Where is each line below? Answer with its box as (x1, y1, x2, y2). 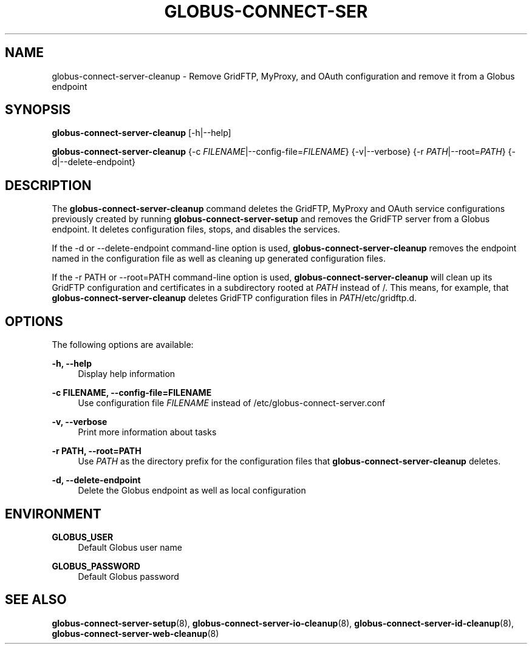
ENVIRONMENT (5, 506, 101, 522)
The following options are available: (52, 339, 194, 350)
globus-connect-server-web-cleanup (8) (52, 628, 219, 639)
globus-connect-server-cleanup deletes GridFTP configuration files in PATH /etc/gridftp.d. (52, 293, 417, 304)
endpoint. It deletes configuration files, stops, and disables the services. (52, 224, 340, 235)
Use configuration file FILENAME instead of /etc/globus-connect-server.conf (78, 398, 386, 409)
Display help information (78, 369, 176, 379)
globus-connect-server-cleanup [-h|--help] (52, 127, 231, 138)
